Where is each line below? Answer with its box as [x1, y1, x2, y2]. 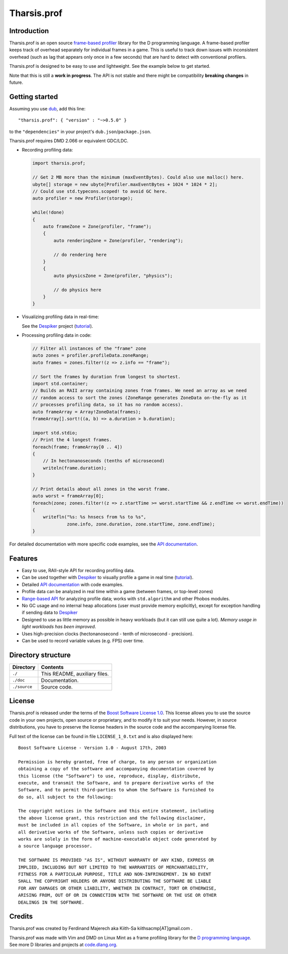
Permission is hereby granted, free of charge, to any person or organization [18, 759, 217, 765]
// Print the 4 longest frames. [32, 437, 112, 443]
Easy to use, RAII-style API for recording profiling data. [22, 568, 135, 574]
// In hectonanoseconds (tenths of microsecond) [43, 458, 165, 464]
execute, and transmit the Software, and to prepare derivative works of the [18, 780, 214, 785]
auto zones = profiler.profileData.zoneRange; [32, 353, 149, 358]
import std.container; [32, 380, 88, 386]
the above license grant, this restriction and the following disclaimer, [18, 815, 206, 821]
